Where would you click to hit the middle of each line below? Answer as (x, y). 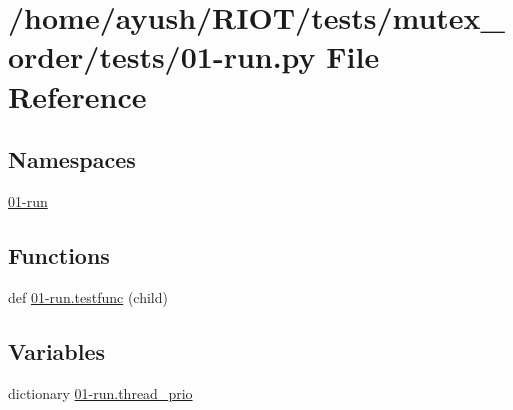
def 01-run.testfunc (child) (88, 296)
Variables (57, 350)
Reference (77, 95)
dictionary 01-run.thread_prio (100, 392)
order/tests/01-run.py (162, 56)
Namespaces (72, 159)
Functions (59, 254)
